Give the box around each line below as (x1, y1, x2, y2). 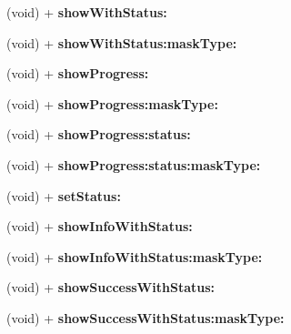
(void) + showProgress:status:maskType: (6, 155, 261, 174)
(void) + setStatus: (6, 186, 121, 205)
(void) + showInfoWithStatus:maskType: (6, 247, 263, 266)
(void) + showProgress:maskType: (6, 94, 218, 113)
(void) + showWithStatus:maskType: (6, 33, 237, 52)
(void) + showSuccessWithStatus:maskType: (6, 308, 285, 327)
